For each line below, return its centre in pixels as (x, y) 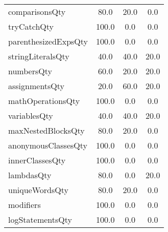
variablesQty (31, 115)
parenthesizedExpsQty (48, 41)
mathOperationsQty (44, 101)
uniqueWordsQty (38, 190)
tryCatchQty (31, 26)
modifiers (25, 205)
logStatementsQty (40, 219)
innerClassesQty (37, 160)
